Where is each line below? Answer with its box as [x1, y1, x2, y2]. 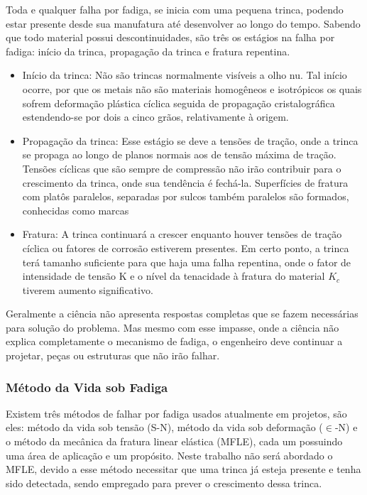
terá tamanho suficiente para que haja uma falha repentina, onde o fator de [22, 254, 351, 269]
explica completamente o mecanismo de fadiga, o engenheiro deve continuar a [6, 334, 343, 349]
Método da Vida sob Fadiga [6, 378, 168, 396]
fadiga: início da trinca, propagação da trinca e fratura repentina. [6, 43, 290, 58]
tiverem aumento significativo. [22, 282, 153, 297]
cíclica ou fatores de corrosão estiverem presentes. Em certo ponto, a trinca [22, 240, 349, 255]
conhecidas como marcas [22, 202, 129, 217]
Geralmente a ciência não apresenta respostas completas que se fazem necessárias [6, 306, 358, 321]
